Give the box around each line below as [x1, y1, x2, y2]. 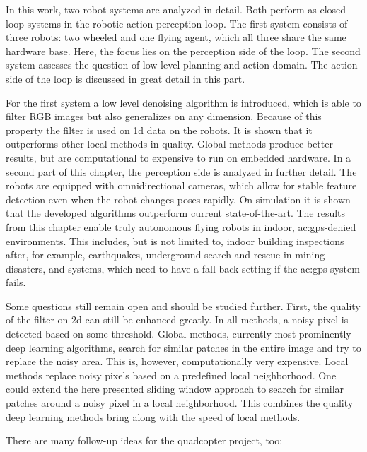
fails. [6, 275, 26, 290]
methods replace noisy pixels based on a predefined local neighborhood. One [6, 367, 337, 382]
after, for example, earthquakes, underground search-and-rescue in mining [6, 247, 325, 262]
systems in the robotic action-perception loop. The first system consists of [27, 16, 348, 30]
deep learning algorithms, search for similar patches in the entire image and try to [6, 340, 361, 355]
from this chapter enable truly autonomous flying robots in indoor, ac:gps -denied [6, 219, 356, 234]
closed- [320, 2, 349, 16]
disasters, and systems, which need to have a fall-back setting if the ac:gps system [6, 261, 360, 275]
